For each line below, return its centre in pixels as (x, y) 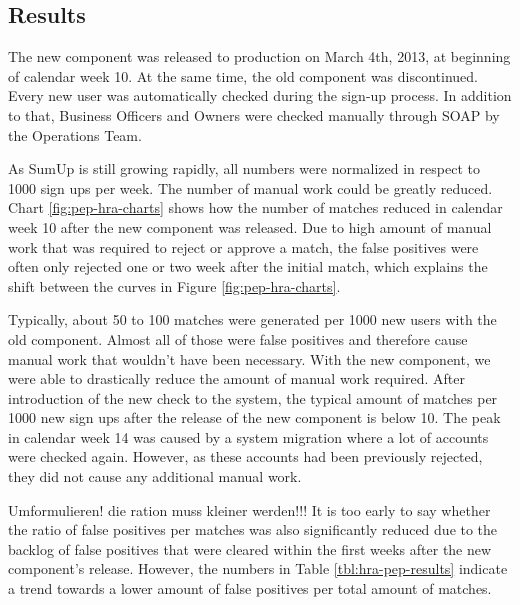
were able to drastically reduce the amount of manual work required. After (236, 378)
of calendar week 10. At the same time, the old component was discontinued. (243, 75)
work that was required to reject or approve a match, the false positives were (243, 246)
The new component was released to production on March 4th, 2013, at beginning (259, 56)
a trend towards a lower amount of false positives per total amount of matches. (250, 588)
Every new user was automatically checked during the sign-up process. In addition (260, 95)
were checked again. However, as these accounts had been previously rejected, (245, 456)
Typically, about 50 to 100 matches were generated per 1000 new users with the (252, 319)
